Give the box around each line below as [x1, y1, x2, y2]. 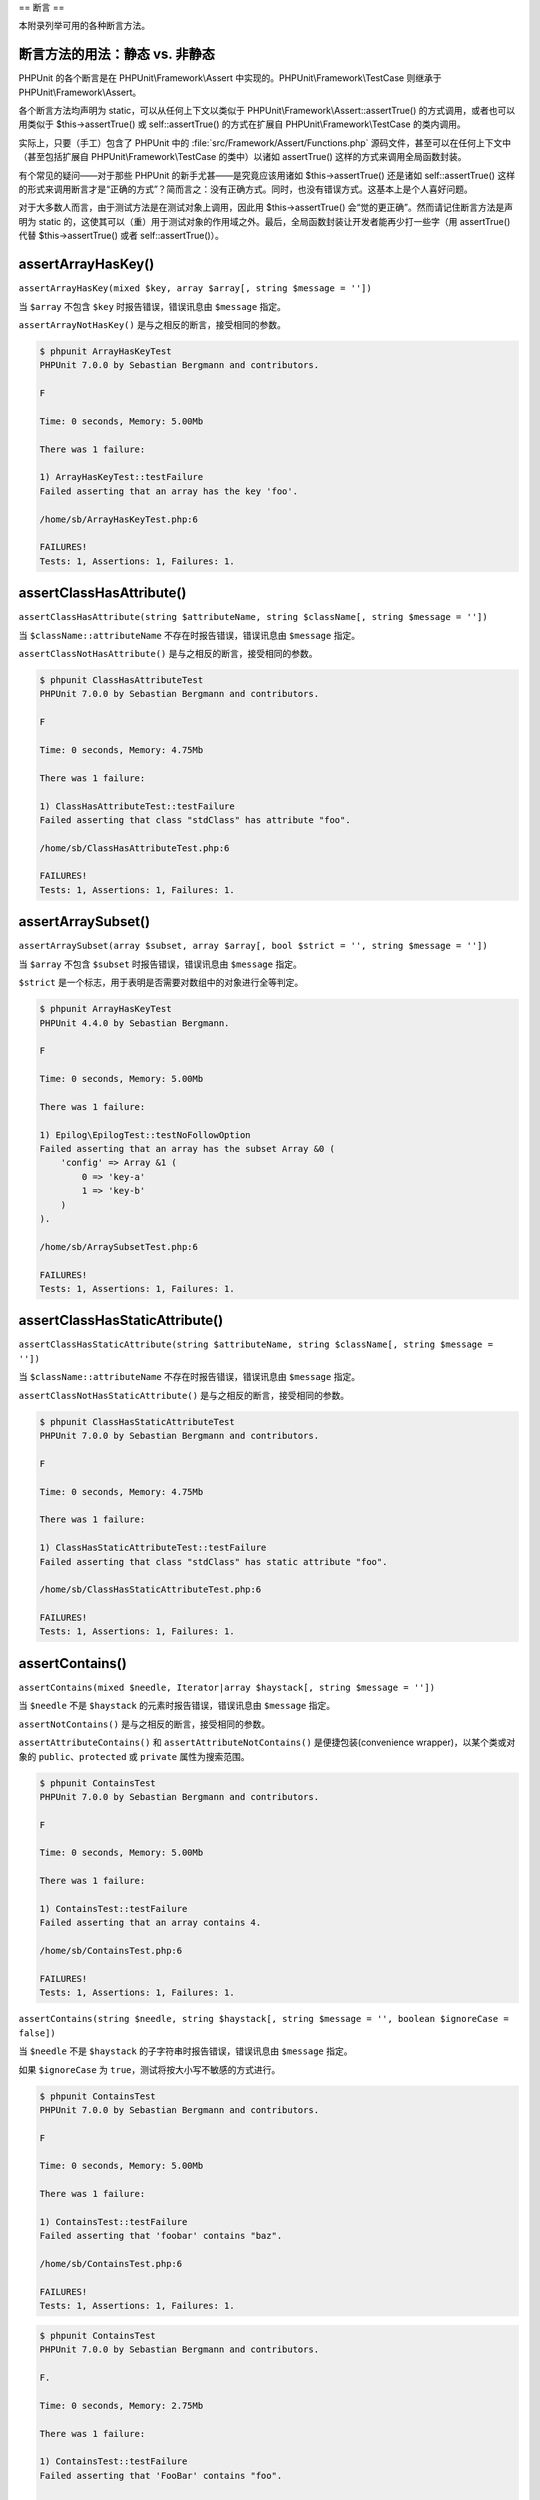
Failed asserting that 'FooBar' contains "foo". [39, 2470, 283, 2481]
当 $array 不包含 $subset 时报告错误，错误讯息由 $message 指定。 [18, 958, 302, 970]
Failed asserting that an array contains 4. [39, 1917, 262, 1929]
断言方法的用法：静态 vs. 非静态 [18, 46, 215, 63]
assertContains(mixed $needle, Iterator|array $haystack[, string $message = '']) [18, 1681, 435, 1693]
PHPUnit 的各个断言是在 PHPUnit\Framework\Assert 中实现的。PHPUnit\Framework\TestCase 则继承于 [18, 72, 442, 84]
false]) [18, 2027, 57, 2039]
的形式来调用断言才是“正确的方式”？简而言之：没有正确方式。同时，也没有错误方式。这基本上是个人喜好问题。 [18, 183, 474, 195]
